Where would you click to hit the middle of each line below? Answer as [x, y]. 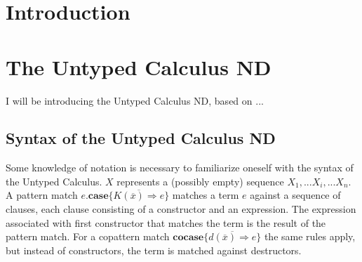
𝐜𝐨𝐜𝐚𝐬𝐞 [188, 238]
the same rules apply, [310, 236]
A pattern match [42, 195]
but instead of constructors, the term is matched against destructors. [154, 250]
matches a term [206, 195]
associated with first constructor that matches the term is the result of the [166, 222]
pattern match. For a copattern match [88, 236]
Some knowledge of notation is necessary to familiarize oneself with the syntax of [180, 168]
